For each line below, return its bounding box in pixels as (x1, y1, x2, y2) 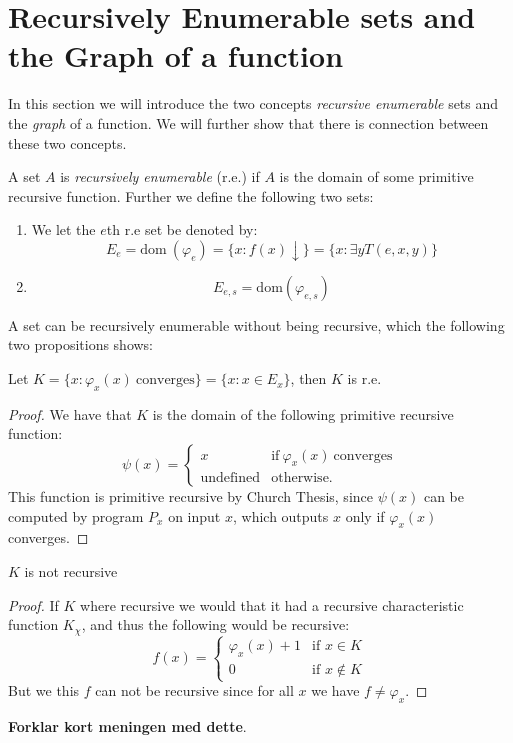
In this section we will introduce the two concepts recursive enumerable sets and (8, 93, 499, 114)
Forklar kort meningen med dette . (8, 715, 247, 736)
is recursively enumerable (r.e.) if (60, 166, 260, 187)
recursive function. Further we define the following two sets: (8, 185, 374, 206)
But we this (8, 680, 80, 701)
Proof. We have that (8, 403, 132, 424)
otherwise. (271, 471, 333, 486)
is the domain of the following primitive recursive (152, 403, 454, 424)
